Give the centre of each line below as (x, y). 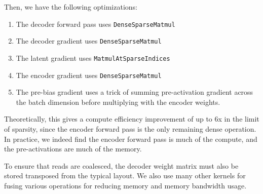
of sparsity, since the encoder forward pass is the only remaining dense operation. (130, 129)
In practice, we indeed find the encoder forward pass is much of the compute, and (131, 139)
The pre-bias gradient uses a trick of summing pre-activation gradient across (135, 92)
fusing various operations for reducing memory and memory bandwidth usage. (125, 185)
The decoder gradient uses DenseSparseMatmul (89, 41)
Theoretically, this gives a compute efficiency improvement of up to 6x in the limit (132, 119)
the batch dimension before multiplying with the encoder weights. (118, 102)
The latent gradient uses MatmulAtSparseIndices (93, 57)
